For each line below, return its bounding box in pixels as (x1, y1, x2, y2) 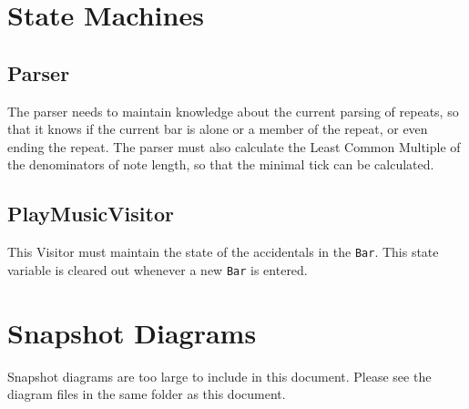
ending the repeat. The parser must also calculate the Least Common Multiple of (7, 137, 461, 156)
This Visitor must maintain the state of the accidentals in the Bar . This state (7, 242, 439, 261)
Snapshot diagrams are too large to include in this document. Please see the (7, 366, 432, 385)
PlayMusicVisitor (7, 199, 174, 228)
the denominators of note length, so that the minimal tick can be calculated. (7, 155, 434, 174)
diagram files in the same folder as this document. (7, 384, 286, 404)
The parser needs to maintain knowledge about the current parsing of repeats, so (7, 101, 459, 120)
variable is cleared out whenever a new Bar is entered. (7, 260, 308, 279)
